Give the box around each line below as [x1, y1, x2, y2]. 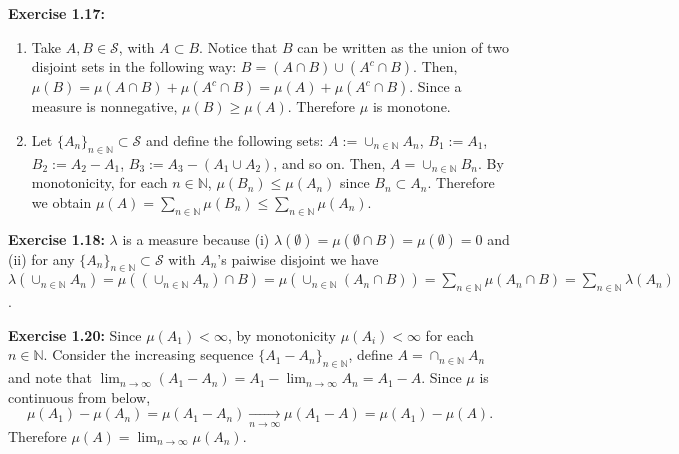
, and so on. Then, [273, 152, 386, 173]
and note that [8, 367, 93, 388]
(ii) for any [8, 248, 75, 269]
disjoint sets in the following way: [31, 56, 237, 77]
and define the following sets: [145, 129, 324, 150]
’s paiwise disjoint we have [217, 248, 379, 269]
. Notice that [199, 36, 278, 57]
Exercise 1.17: [8, 3, 105, 23]
